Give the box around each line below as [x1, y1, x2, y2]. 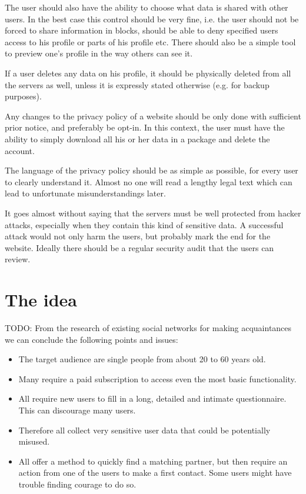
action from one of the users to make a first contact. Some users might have [18, 466, 292, 479]
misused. [18, 435, 50, 448]
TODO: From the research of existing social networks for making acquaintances [5, 322, 292, 333]
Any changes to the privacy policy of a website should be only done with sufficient [5, 109, 301, 122]
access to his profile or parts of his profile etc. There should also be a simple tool [5, 35, 296, 48]
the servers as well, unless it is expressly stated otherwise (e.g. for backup [5, 78, 270, 91]
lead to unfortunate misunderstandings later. [5, 187, 166, 199]
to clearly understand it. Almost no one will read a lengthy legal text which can [5, 175, 292, 188]
